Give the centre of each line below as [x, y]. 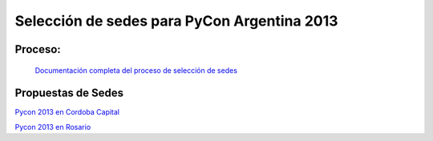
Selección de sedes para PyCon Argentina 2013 [176, 21]
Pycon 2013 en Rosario [53, 127]
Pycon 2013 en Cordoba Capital [67, 112]
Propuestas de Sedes [69, 93]
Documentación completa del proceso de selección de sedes [136, 70]
